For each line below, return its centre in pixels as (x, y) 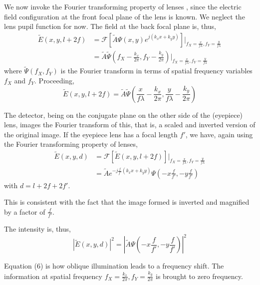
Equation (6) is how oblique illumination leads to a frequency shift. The (114, 266)
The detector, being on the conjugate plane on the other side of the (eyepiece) (124, 115)
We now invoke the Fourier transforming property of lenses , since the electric (123, 6)
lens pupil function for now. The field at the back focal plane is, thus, (110, 26)
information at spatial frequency (53, 276)
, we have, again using (219, 134)
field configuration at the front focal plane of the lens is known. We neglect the (125, 16)
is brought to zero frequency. (199, 276)
